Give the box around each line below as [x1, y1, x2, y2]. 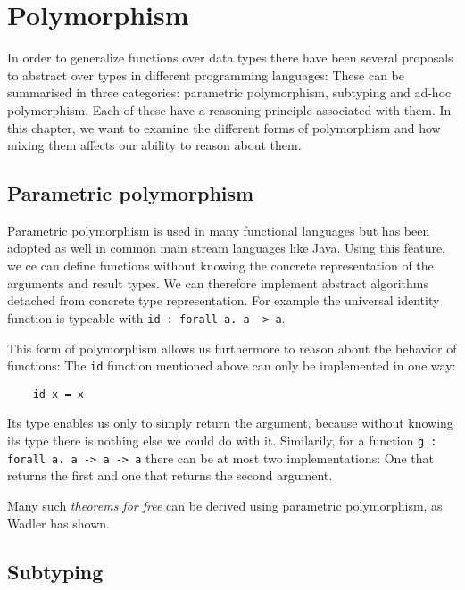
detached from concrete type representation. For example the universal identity [7, 291, 440, 310]
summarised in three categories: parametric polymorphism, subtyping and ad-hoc [7, 83, 452, 102]
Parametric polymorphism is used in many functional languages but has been [7, 220, 430, 239]
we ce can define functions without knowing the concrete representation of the [7, 256, 434, 275]
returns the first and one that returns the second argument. [7, 466, 333, 485]
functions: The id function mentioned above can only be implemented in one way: [7, 356, 456, 375]
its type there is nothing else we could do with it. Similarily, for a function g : [7, 431, 437, 450]
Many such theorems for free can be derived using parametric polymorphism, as [7, 495, 443, 514]
